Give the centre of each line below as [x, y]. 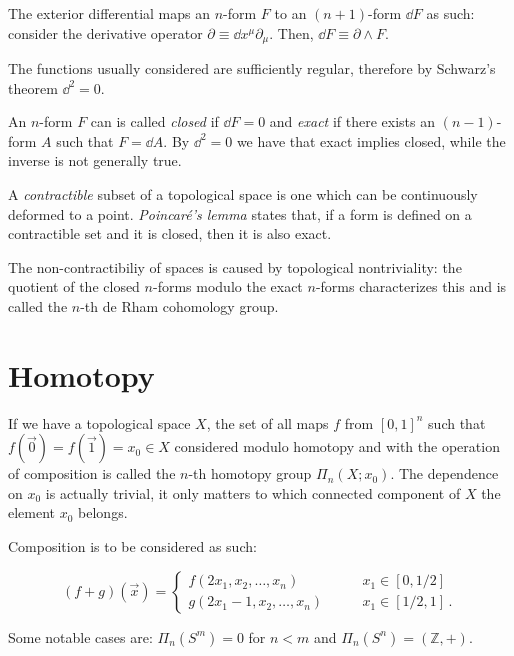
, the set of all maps [267, 422]
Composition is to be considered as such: [132, 546]
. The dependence [444, 473]
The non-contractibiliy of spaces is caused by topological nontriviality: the [235, 266]
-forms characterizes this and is [411, 286]
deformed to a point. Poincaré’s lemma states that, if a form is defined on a [240, 213]
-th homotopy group [250, 473]
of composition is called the [92, 473]
